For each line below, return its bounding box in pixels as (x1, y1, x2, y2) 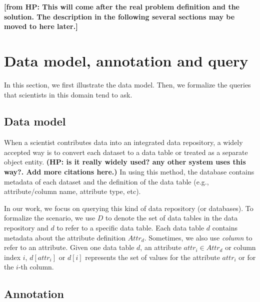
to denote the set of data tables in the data (105, 212, 238, 223)
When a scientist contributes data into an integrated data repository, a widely (4, 137, 243, 147)
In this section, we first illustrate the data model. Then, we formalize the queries (4, 79, 251, 89)
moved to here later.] (4, 21, 78, 31)
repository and (4, 222, 48, 233)
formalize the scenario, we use (4, 212, 95, 223)
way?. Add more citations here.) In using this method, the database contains (4, 166, 254, 177)
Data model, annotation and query (4, 50, 248, 70)
